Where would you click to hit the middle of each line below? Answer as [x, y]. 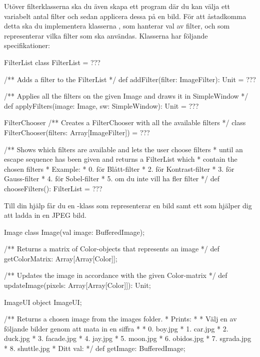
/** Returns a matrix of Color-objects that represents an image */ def [112, 249]
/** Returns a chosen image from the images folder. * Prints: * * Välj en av [120, 319]
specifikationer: [27, 45]
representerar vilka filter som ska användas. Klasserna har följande [106, 35]
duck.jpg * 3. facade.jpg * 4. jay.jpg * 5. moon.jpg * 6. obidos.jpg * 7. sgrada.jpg [128, 338]
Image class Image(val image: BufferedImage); [74, 232]
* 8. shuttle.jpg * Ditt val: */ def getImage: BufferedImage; [95, 348]
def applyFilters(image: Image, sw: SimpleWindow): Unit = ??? [101, 105]
